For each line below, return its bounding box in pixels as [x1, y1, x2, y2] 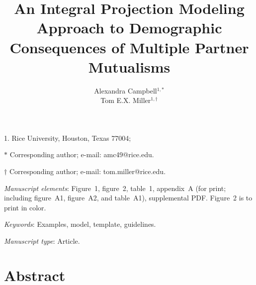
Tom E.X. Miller [100, 95, 151, 105]
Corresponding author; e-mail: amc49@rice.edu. [9, 149, 154, 160]
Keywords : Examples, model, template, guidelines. [4, 219, 156, 229]
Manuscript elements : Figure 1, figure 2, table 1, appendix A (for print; [4, 183, 226, 193]
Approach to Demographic [36, 17, 222, 38]
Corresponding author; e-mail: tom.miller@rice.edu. [9, 166, 166, 177]
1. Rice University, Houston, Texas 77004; [4, 132, 131, 143]
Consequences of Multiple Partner [9, 37, 249, 57]
